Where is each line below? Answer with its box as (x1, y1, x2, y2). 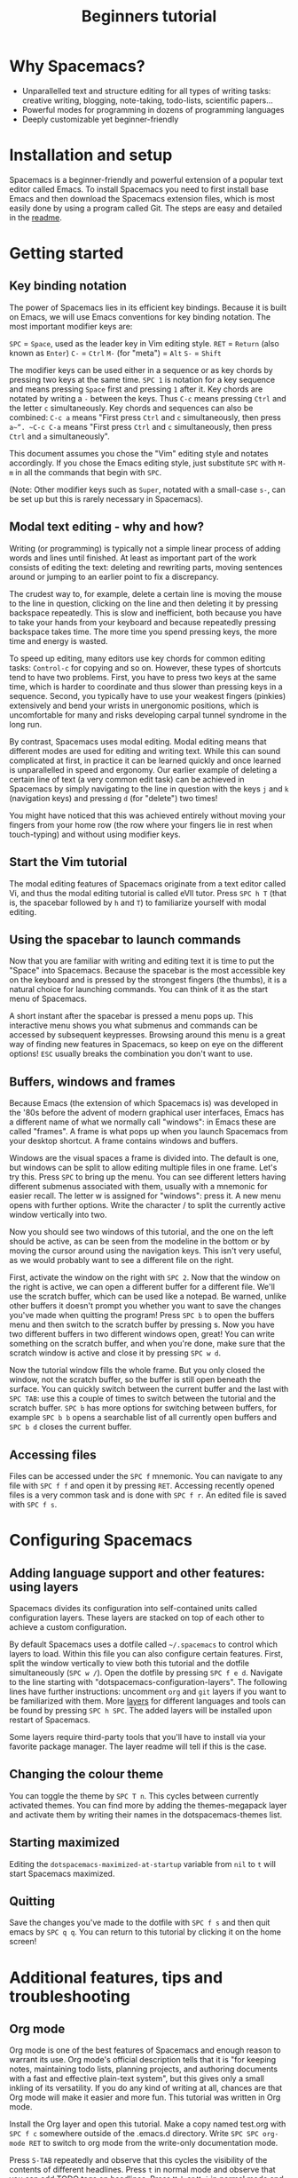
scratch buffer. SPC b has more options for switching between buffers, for (9, 1403, 278, 1413)
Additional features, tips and (9, 1967, 223, 1987)
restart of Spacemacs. (9, 1714, 90, 1725)
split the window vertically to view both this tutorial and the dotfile (9, 1657, 250, 1668)
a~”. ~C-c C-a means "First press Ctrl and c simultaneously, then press (9, 421, 272, 432)
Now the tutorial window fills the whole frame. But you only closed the (9, 1365, 265, 1376)
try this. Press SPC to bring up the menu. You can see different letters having (9, 1172, 286, 1182)
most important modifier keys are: (9, 321, 133, 331)
